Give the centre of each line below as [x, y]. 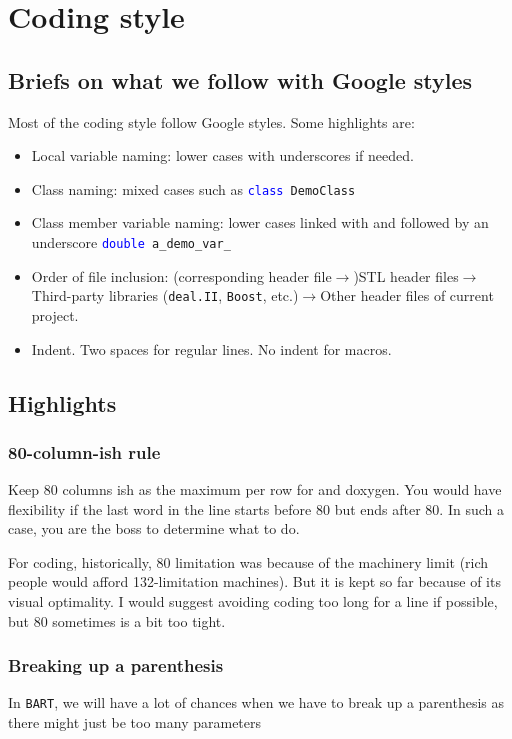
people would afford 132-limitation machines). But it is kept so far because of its [254, 581]
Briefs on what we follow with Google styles [240, 79]
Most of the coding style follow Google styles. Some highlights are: [211, 121]
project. [55, 314]
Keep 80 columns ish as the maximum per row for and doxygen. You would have [255, 489]
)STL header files [406, 275]
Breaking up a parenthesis [116, 665]
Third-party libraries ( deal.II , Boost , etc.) [165, 295]
